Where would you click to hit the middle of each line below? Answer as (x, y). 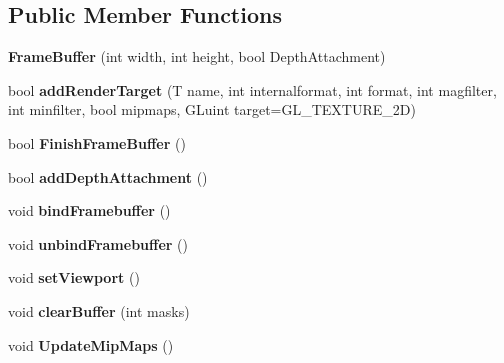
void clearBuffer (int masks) (99, 310)
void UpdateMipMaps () (91, 344)
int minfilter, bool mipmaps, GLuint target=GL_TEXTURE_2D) (212, 109)
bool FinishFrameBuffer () (97, 142)
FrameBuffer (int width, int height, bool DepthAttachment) (197, 56)
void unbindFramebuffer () (98, 243)
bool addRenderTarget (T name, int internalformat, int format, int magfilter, (252, 89)
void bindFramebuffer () (89, 210)
